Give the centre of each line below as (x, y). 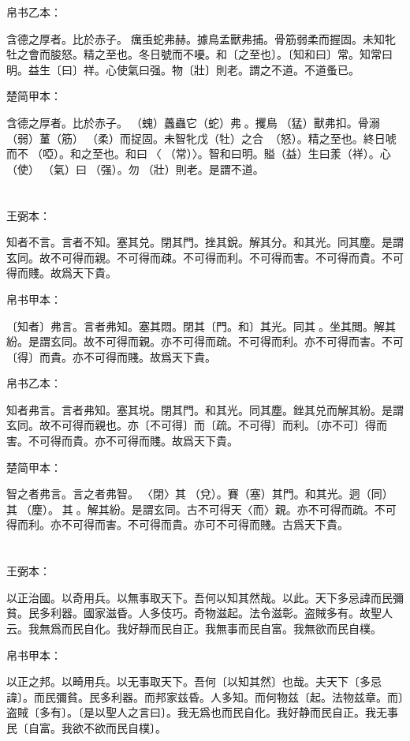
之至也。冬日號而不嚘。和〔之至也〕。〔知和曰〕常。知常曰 (243, 54)
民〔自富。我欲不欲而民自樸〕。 (86, 727)
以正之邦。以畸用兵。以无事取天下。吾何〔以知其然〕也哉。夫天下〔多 (188, 681)
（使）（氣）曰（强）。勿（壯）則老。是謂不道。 (135, 168)
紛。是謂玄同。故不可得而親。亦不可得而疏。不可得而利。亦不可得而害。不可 (205, 341)
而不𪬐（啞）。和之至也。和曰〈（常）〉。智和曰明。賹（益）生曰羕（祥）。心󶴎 (200, 153)
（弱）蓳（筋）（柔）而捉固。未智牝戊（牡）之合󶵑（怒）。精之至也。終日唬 (201, 138)
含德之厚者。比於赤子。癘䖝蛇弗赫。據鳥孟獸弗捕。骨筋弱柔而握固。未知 (196, 38)
